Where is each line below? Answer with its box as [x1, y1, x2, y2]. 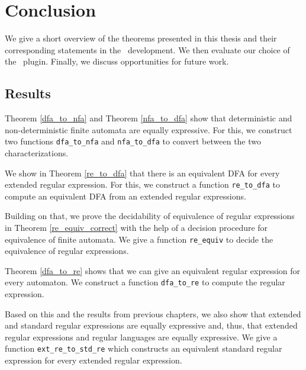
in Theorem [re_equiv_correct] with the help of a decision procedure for [5, 221, 268, 233]
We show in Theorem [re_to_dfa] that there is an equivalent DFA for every [5, 166, 280, 179]
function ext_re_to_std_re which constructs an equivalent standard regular [5, 342, 282, 355]
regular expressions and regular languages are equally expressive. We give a [5, 330, 278, 343]
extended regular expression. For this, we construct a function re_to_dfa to [5, 178, 280, 191]
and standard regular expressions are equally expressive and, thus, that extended [5, 319, 298, 332]
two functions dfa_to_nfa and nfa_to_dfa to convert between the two [5, 135, 262, 147]
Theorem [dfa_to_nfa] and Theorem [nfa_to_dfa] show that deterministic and [5, 112, 292, 124]
